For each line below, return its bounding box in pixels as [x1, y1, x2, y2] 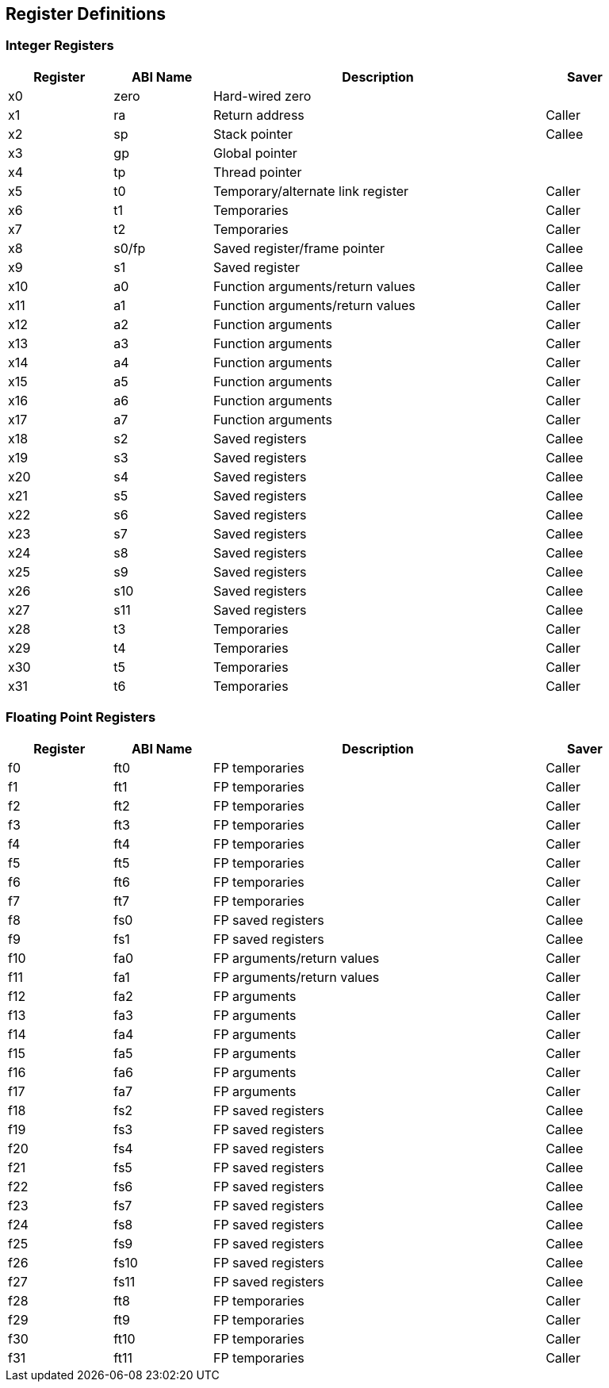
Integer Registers [6, 37, 114, 54]
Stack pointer [213, 125, 293, 142]
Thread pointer [213, 163, 302, 180]
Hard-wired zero [213, 87, 312, 104]
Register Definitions [6, 4, 167, 24]
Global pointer [213, 144, 297, 161]
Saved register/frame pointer [213, 240, 385, 256]
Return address [213, 106, 304, 123]
